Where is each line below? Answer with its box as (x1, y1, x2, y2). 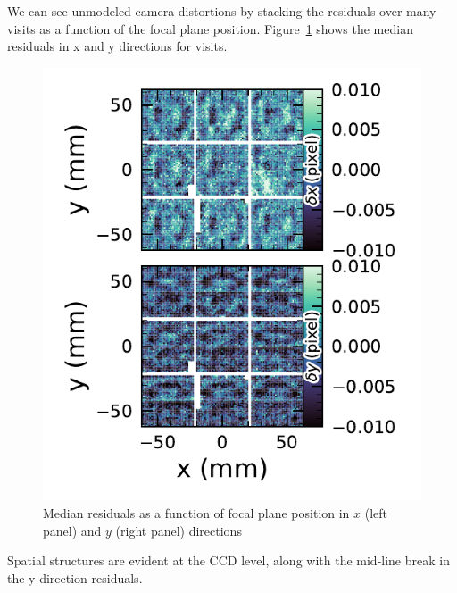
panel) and (43, 521, 102, 539)
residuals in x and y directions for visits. (7, 37, 228, 55)
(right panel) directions (115, 521, 242, 539)
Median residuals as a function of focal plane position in (43, 503, 350, 522)
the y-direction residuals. (7, 568, 143, 587)
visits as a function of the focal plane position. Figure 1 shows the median (7, 19, 413, 38)
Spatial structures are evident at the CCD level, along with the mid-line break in (7, 551, 450, 570)
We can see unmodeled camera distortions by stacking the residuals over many (7, 2, 436, 20)
